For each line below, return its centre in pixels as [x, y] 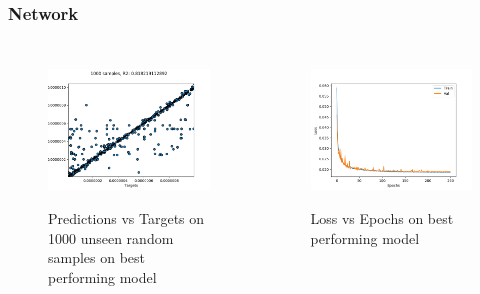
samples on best [97, 257]
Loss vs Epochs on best [382, 217]
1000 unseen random [111, 237]
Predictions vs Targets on [126, 217]
